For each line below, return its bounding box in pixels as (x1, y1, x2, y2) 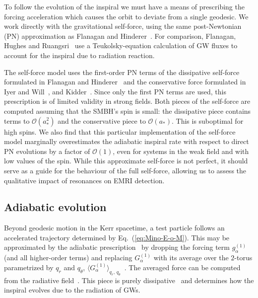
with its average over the (153, 252, 229, 263)
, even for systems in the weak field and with (113, 146, 249, 156)
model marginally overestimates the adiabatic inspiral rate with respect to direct (4, 136, 249, 147)
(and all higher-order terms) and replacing (4, 252, 132, 263)
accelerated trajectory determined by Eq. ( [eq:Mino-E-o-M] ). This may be (4, 232, 230, 242)
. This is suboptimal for (171, 115, 244, 126)
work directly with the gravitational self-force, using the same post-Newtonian (4, 21, 242, 31)
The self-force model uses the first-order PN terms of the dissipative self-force (4, 67, 240, 77)
